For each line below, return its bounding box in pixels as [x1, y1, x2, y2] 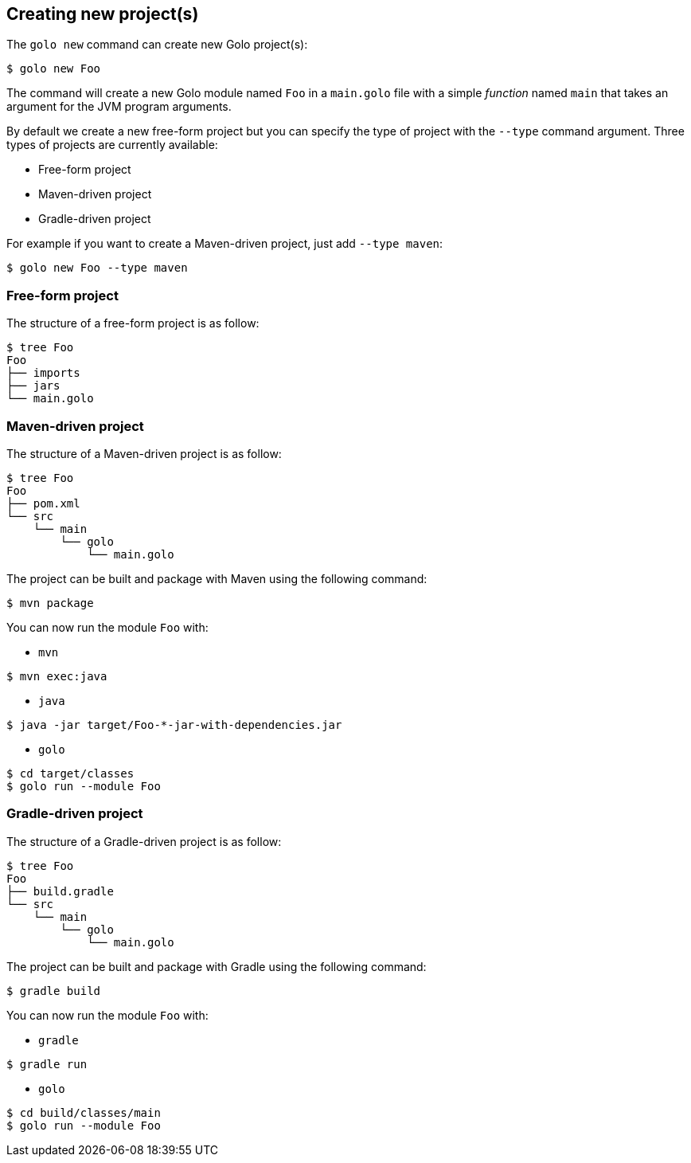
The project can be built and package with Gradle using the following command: [6, 959, 427, 973]
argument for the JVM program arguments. [6, 100, 232, 114]
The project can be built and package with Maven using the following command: [6, 571, 427, 585]
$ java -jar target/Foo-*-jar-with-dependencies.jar [6, 718, 342, 731]
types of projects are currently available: [6, 138, 218, 152]
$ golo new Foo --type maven [6, 261, 188, 275]
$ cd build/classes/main [6, 1106, 161, 1119]
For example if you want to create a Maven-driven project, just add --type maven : [6, 237, 443, 251]
